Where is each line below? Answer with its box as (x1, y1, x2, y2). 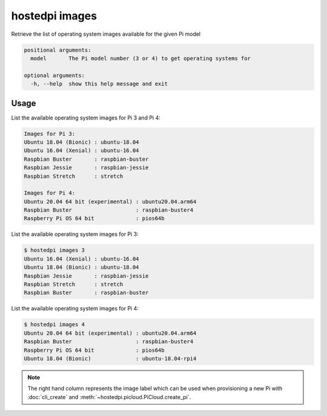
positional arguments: (24, 46, 91, 53)
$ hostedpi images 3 (24, 247, 85, 254)
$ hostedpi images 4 (24, 321, 85, 328)
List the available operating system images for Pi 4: (11, 305, 139, 312)
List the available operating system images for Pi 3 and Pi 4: (11, 114, 160, 121)
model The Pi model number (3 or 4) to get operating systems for (30, 55, 251, 62)
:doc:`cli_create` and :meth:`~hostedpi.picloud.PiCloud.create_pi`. (27, 393, 191, 400)
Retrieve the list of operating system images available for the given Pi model (11, 30, 201, 38)
